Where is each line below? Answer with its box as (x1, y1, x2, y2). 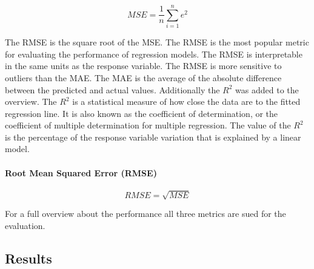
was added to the (235, 83, 299, 96)
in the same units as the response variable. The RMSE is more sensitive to (5, 59, 282, 72)
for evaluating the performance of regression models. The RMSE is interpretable (5, 47, 302, 60)
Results (5, 248, 52, 267)
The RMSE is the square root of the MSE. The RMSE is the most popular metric (5, 36, 309, 48)
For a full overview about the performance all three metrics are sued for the (5, 207, 286, 220)
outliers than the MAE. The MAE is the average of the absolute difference (5, 71, 282, 84)
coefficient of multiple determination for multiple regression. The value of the (5, 119, 291, 131)
